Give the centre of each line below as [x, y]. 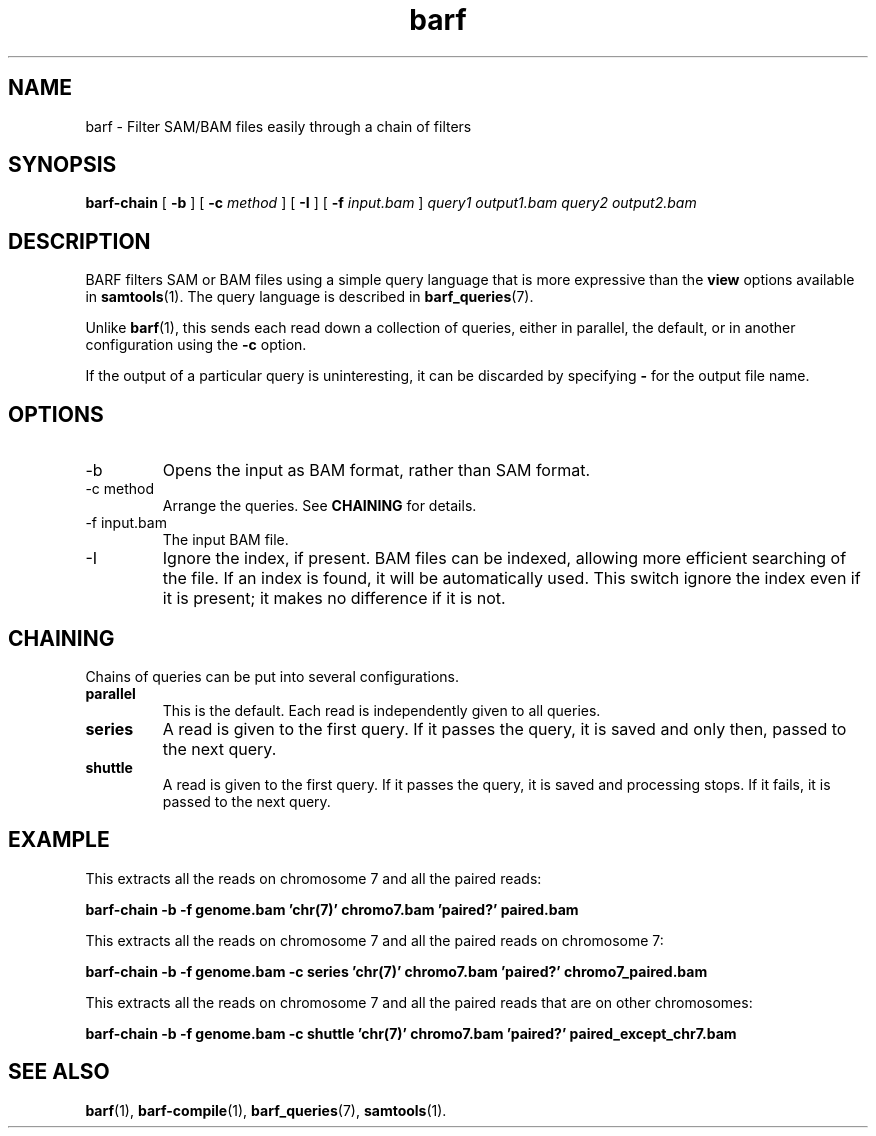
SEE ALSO [59, 1072]
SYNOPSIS [62, 165]
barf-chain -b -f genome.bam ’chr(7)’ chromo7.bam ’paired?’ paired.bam [332, 909]
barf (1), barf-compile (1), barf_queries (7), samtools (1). [266, 1110]
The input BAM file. [225, 540]
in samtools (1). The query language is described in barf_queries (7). [309, 297]
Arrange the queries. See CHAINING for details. [319, 506]
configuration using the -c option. [196, 345]
